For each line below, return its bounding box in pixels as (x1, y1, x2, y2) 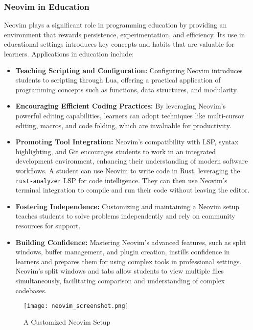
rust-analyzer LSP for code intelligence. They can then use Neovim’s (15, 175, 228, 185)
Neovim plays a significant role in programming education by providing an (4, 20, 227, 30)
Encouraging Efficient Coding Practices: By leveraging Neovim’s (15, 101, 226, 111)
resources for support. (15, 220, 81, 230)
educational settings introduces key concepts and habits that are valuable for (4, 39, 234, 49)
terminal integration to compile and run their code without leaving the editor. (15, 185, 250, 195)
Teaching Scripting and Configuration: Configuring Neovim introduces (15, 65, 243, 75)
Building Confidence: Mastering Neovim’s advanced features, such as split (15, 237, 246, 247)
